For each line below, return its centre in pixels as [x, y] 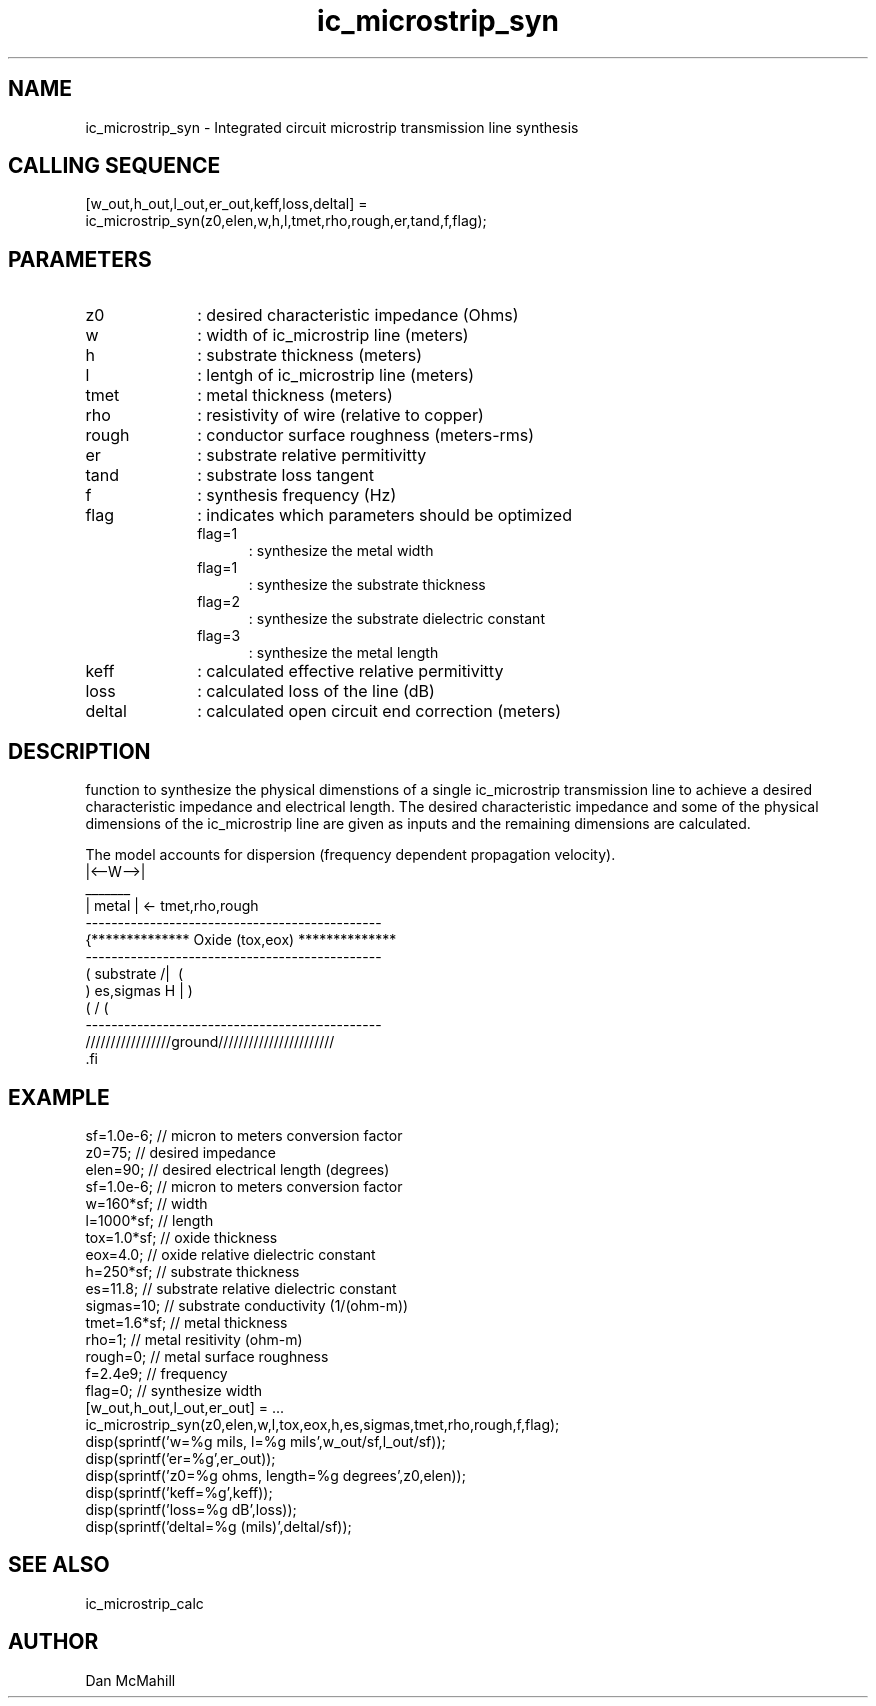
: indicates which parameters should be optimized [384, 515]
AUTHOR [53, 1642]
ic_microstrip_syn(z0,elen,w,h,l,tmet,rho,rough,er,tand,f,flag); [286, 221]
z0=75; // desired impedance [180, 1152]
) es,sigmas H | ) [139, 991]
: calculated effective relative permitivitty [350, 671]
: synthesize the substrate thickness [367, 585]
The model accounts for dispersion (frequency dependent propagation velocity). [350, 855]
